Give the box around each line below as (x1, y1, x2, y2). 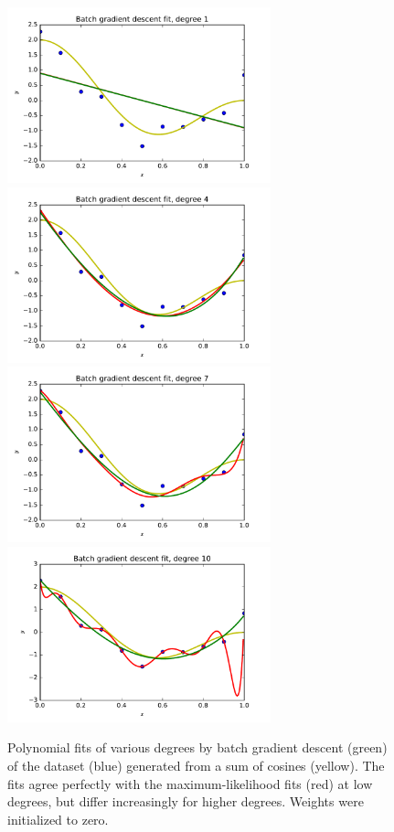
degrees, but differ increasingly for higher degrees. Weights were (7, 792, 364, 811)
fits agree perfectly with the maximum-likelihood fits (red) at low (7, 773, 373, 793)
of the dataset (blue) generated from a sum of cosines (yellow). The (7, 755, 385, 774)
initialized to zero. (7, 809, 109, 828)
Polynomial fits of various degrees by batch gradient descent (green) (7, 738, 388, 757)
